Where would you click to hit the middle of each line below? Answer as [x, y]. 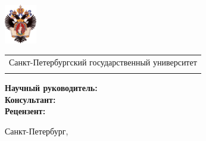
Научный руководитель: [51, 87]
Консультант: [30, 99]
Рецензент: [25, 111]
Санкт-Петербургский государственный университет [103, 62]
